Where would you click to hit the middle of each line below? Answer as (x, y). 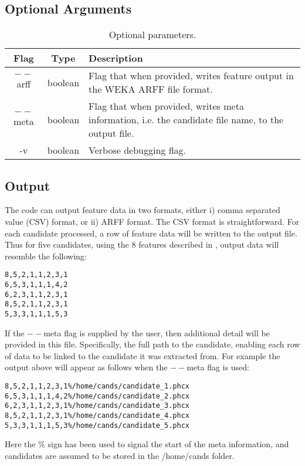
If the (15, 332)
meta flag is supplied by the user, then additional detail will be (157, 332)
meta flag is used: (218, 367)
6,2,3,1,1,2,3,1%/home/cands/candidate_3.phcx (97, 406)
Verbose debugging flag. (137, 150)
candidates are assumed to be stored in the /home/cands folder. (120, 455)
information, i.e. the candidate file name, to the (186, 120)
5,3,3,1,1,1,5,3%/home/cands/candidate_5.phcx (97, 425)
